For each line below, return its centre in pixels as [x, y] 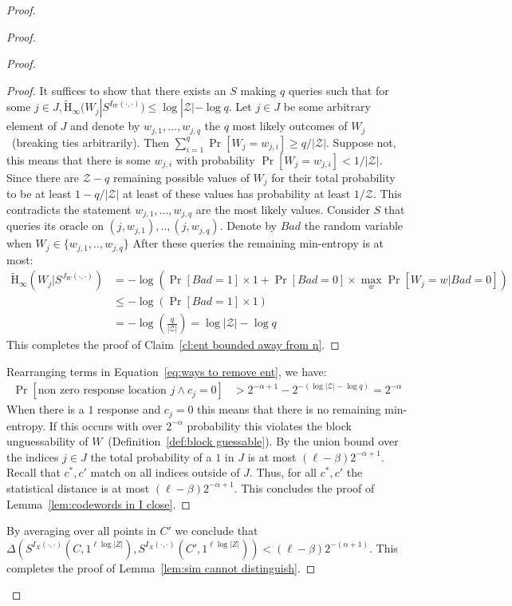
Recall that [33, 472]
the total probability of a [151, 456]
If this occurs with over [106, 425]
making [258, 90]
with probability [215, 159]
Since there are [43, 177]
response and [129, 409]
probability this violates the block [269, 425]
